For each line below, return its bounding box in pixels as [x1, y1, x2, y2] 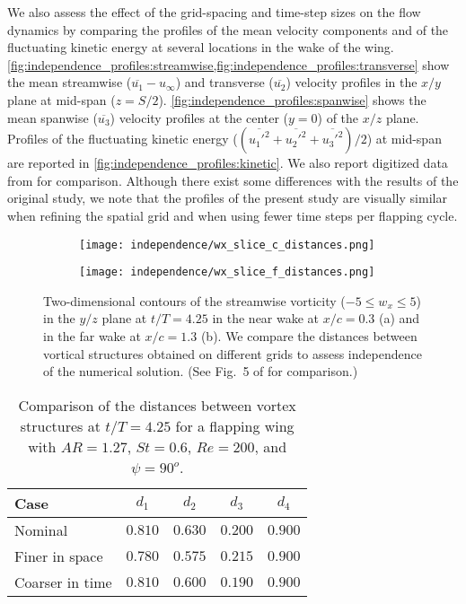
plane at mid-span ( [7, 90, 116, 109]
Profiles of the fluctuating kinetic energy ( [7, 129, 238, 148]
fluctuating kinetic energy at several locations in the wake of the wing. [7, 38, 394, 57]
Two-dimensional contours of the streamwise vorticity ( [43, 291, 346, 310]
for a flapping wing [175, 415, 295, 436]
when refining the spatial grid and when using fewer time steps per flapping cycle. [7, 206, 458, 224]
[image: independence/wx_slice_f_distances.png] [79, 266, 375, 279]
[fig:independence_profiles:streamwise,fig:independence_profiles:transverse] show [7, 55, 450, 74]
